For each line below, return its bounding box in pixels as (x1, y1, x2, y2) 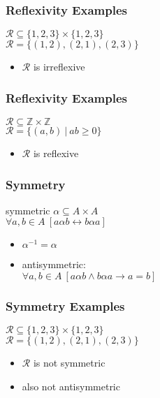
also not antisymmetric (22, 378, 120, 393)
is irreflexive (33, 59, 85, 74)
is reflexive (33, 146, 79, 161)
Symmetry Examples (6, 297, 125, 314)
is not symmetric (33, 355, 106, 370)
